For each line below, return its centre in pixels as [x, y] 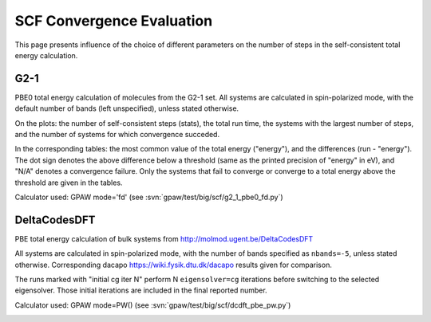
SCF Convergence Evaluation [114, 21]
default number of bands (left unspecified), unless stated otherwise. [127, 108]
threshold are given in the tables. [69, 183]
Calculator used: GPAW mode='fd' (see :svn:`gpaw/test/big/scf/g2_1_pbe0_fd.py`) [149, 197]
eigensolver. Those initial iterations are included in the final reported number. [141, 290]
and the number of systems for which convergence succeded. [117, 135]
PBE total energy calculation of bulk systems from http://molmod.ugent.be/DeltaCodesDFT [164, 238]
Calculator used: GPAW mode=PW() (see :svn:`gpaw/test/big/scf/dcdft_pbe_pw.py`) [153, 305]
